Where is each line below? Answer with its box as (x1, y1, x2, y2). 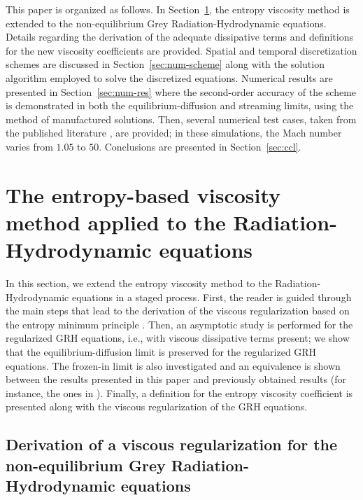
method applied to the (6, 207, 226, 236)
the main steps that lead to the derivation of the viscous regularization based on (6, 303, 350, 318)
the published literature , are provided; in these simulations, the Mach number (6, 125, 342, 140)
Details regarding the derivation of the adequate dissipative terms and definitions (6, 29, 353, 44)
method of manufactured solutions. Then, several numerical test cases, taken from (6, 111, 357, 126)
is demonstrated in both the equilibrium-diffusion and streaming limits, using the (6, 98, 354, 113)
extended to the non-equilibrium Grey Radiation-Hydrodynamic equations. (6, 15, 327, 30)
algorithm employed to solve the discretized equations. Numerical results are (6, 70, 333, 85)
